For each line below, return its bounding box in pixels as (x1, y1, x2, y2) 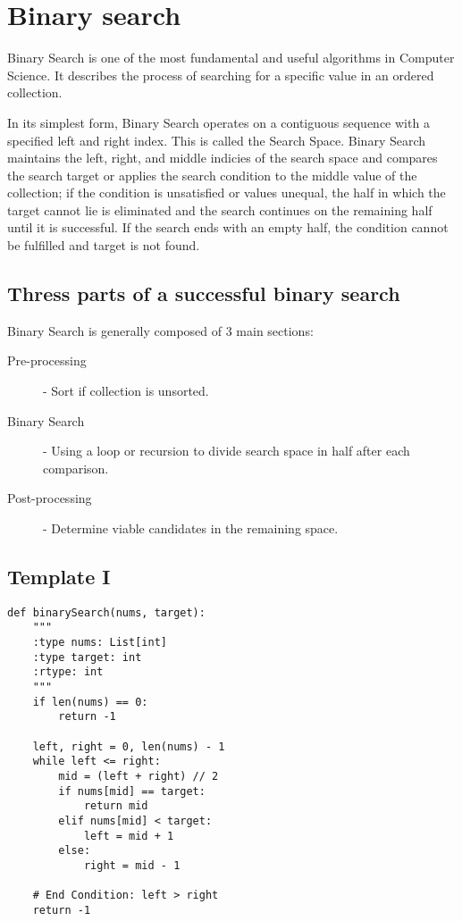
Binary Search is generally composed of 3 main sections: (7, 321, 314, 339)
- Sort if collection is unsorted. (43, 381, 209, 400)
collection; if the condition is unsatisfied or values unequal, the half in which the (7, 183, 446, 202)
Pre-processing (7, 351, 87, 370)
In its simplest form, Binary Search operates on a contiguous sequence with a (7, 113, 430, 131)
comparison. (43, 458, 109, 477)
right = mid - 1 (83, 858, 181, 872)
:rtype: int (32, 666, 104, 679)
